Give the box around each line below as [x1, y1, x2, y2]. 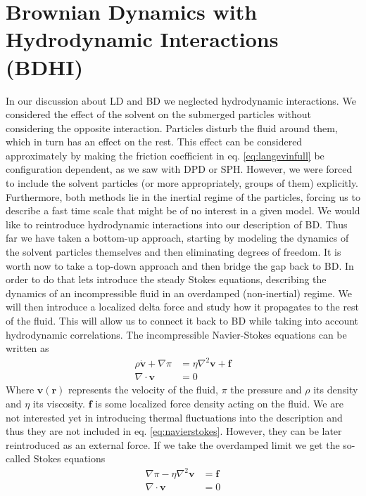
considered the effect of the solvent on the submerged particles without [6, 107, 311, 122]
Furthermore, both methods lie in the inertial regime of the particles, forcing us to [6, 189, 360, 204]
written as [6, 341, 49, 355]
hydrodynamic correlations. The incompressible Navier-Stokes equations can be [6, 327, 347, 341]
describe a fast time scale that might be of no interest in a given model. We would [6, 203, 360, 218]
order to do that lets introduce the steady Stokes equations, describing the [6, 272, 327, 287]
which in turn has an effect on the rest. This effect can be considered [6, 134, 303, 149]
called [6, 451, 30, 466]
